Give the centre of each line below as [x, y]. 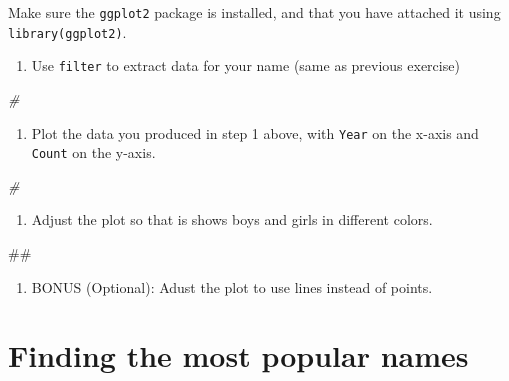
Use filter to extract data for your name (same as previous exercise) [245, 65]
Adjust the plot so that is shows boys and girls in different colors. [232, 219]
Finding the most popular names [238, 355]
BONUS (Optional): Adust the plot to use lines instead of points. [232, 286]
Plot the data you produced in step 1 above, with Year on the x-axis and [255, 132]
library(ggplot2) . [67, 31]
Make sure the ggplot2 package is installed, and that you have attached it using [254, 12]
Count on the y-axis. [93, 152]
